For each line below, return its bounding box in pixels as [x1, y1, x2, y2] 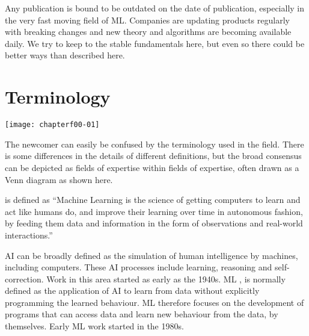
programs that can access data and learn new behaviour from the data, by [5, 308, 278, 320]
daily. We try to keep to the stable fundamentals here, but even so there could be [5, 37, 305, 49]
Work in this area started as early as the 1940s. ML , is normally [46, 272, 286, 285]
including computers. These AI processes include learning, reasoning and [5, 261, 272, 273]
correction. [5, 272, 44, 285]
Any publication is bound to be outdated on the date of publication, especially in [5, 2, 305, 14]
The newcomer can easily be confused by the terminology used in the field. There [5, 137, 304, 150]
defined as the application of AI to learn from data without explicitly [5, 284, 260, 297]
